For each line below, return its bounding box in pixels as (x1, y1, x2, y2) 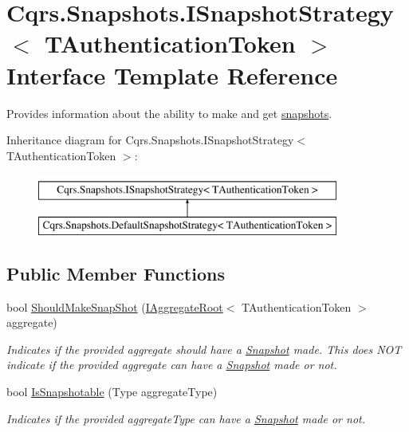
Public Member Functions (6, 261, 225, 285)
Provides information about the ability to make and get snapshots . (6, 104, 332, 121)
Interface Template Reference (6, 58, 338, 91)
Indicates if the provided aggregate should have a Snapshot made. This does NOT (6, 340, 402, 357)
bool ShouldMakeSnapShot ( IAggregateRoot (6, 298, 223, 315)
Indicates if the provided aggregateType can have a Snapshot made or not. (6, 410, 365, 426)
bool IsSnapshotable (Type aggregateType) (6, 383, 218, 400)
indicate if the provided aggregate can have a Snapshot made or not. (6, 356, 337, 373)
